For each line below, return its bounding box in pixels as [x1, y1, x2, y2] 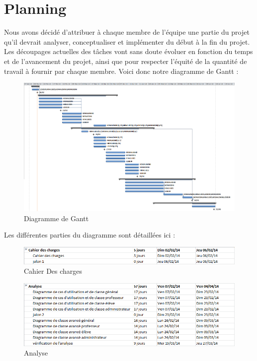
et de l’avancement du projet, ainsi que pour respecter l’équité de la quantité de [4, 56, 247, 66]
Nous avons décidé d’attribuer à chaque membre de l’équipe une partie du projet [4, 27, 250, 37]
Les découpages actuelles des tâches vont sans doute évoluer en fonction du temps [4, 46, 253, 57]
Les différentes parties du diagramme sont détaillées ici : [4, 230, 175, 240]
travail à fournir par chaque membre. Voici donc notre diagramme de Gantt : [4, 65, 239, 76]
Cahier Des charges [24, 266, 83, 276]
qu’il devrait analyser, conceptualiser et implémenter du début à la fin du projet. [4, 36, 250, 47]
